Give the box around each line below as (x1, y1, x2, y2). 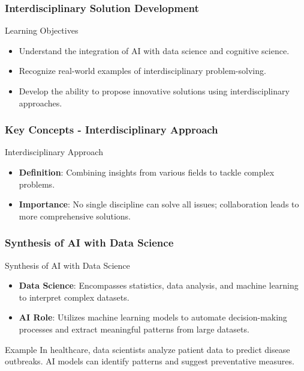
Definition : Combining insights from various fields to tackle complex (19, 166, 275, 178)
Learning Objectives (5, 24, 79, 37)
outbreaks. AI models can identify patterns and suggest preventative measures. (5, 355, 294, 367)
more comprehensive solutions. (19, 209, 131, 222)
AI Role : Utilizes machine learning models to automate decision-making (19, 311, 287, 323)
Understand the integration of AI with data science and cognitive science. (19, 44, 290, 57)
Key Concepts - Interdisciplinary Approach (5, 122, 218, 137)
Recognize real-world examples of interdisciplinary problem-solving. (19, 64, 266, 77)
